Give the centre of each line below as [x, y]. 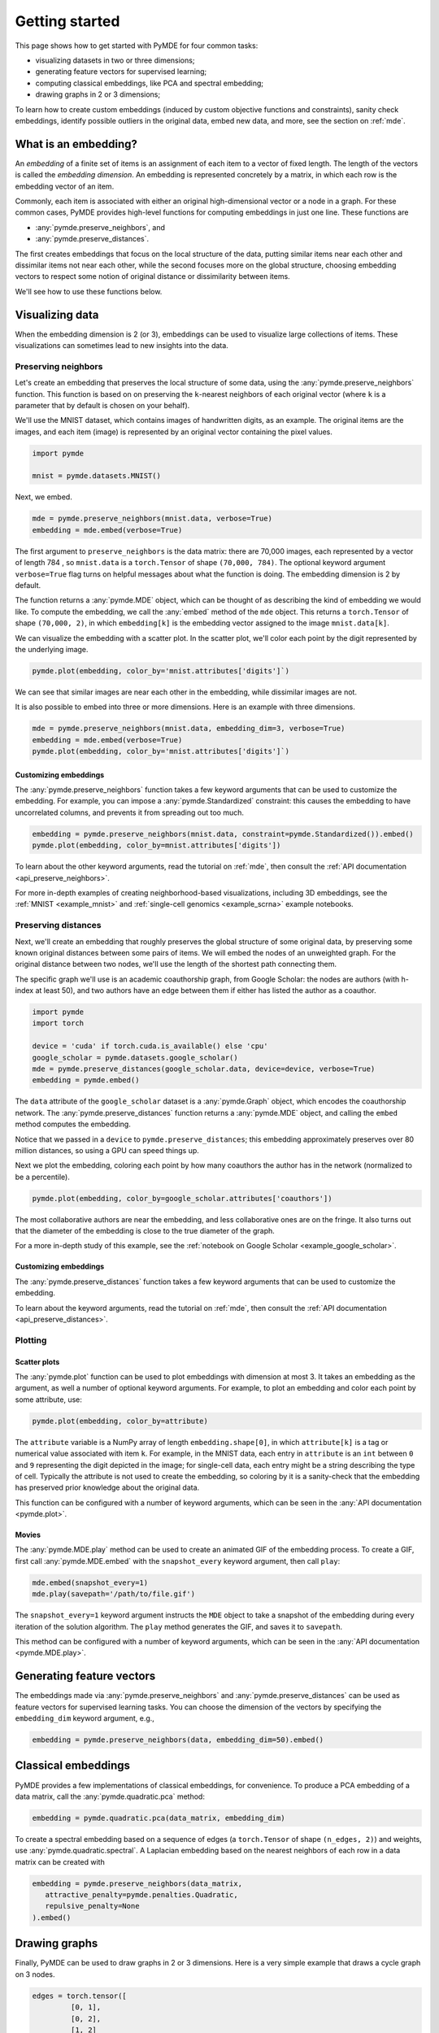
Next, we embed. [43, 497]
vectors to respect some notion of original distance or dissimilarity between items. [152, 276]
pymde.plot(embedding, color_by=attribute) [120, 1421]
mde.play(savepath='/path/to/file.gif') [113, 1594]
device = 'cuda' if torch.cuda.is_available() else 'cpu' [150, 1046]
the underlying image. [52, 649]
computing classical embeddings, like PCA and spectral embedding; [150, 83]
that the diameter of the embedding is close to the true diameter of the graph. [145, 1231]
